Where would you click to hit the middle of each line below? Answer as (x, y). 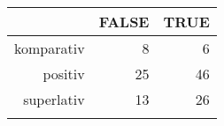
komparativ (50, 48)
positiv (64, 74)
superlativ (54, 99)
